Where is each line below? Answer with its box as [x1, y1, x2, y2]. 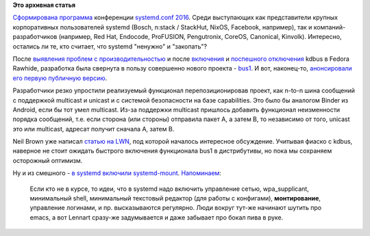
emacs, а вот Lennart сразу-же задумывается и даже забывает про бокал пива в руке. [29, 213, 284, 222]
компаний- [313, 23, 346, 31]
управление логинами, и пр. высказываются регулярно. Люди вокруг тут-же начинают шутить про [29, 204, 322, 212]
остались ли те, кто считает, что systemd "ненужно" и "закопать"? [12, 42, 208, 51]
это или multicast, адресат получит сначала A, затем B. [12, 124, 175, 133]
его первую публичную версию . [12, 74, 108, 82]
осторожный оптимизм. [12, 156, 83, 164]
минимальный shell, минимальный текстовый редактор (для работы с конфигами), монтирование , [29, 194, 321, 202]
